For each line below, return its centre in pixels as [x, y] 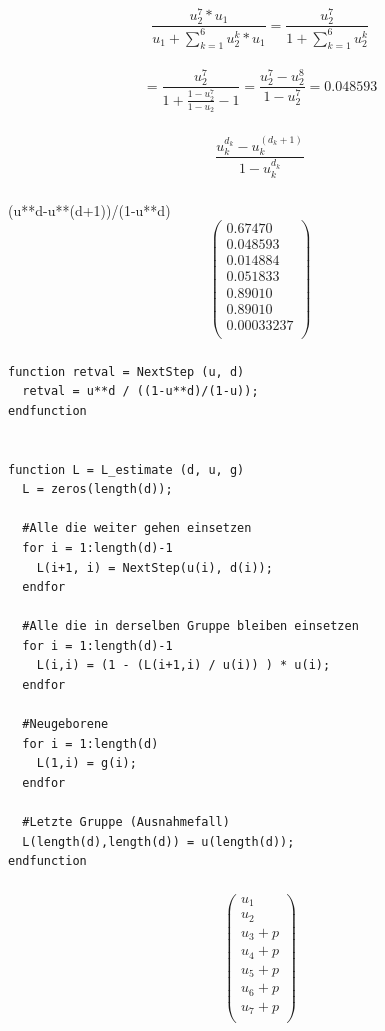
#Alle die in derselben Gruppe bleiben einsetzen [190, 626]
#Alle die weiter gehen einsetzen [137, 528]
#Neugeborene [65, 724]
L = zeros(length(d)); [97, 489]
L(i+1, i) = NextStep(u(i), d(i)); [154, 567]
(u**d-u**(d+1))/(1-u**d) [89, 209]
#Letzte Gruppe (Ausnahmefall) [126, 822]
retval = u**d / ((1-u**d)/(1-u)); [140, 391]
